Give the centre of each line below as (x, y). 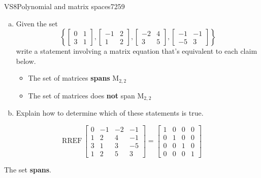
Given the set (37, 23)
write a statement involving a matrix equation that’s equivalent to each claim (137, 51)
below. (26, 61)
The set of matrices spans (69, 78)
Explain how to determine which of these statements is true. (110, 113)
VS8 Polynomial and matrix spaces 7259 (64, 6)
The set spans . (28, 169)
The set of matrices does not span (81, 95)
